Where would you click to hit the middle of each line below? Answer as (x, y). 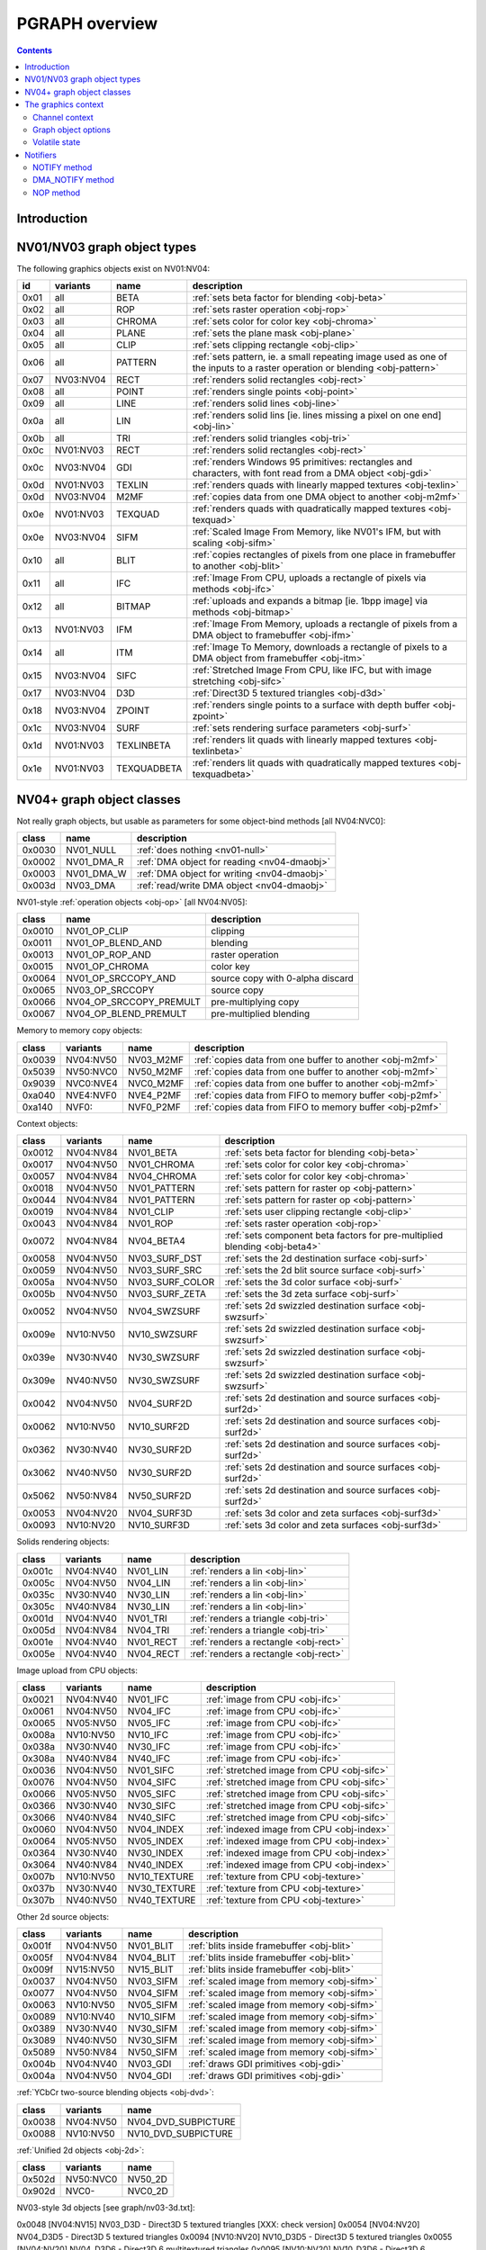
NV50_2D (148, 2180)
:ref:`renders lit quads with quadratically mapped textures (314, 763)
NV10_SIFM (151, 2017)
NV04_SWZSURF (164, 1311)
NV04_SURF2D (160, 1404)
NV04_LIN (149, 1582)
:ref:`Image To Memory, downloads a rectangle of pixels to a (320, 647)
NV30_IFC (149, 1747)
